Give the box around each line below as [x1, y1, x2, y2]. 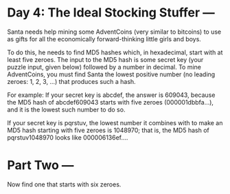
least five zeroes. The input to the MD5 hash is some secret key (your [7, 55, 204, 63]
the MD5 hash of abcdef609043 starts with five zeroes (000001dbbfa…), [7, 98, 214, 106]
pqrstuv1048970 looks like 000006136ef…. [7, 133, 128, 142]
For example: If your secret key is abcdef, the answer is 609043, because [7, 91, 216, 99]
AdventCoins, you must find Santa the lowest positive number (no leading [7, 70, 216, 78]
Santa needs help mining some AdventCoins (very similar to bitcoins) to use [7, 28, 222, 36]
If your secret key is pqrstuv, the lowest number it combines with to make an [7, 118, 223, 127]
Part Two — [7, 158, 74, 173]
